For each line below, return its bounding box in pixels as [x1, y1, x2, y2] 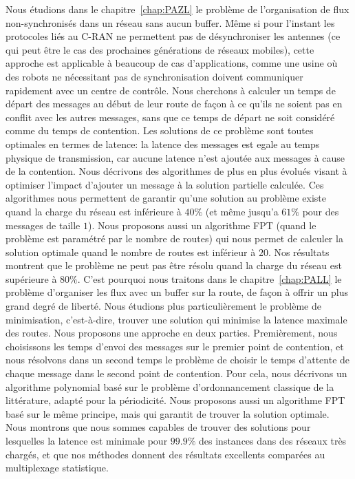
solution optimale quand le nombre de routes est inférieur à [6, 244, 256, 259]
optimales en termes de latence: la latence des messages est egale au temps [6, 136, 320, 151]
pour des [302, 204, 339, 218]
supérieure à [6, 271, 57, 286]
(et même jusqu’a [205, 204, 279, 218]
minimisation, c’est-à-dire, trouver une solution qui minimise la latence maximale [6, 312, 347, 326]
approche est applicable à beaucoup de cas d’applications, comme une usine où [6, 56, 338, 70]
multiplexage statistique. [6, 460, 109, 475]
